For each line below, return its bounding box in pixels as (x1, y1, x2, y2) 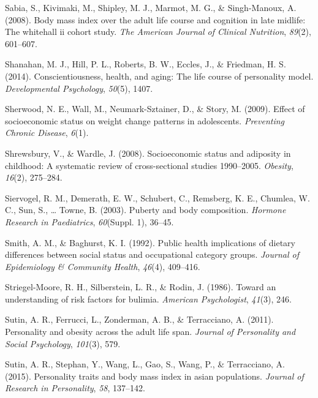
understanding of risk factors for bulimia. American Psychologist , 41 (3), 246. (5, 292, 292, 305)
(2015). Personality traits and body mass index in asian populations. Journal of (5, 369, 304, 382)
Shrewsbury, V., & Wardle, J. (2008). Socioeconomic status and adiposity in (5, 146, 291, 159)
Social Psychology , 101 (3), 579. (5, 337, 121, 350)
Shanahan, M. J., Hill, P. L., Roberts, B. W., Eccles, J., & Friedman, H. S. (5, 58, 286, 70)
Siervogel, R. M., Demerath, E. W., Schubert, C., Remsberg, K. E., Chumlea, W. (5, 191, 310, 204)
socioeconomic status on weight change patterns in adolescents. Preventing (5, 114, 285, 127)
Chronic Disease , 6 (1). (5, 126, 89, 139)
